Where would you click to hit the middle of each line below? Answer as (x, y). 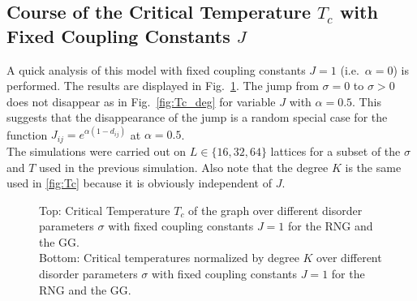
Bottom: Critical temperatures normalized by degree (169, 258)
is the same (373, 167)
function (27, 134)
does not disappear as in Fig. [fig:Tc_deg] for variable (141, 101)
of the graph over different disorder (275, 210)
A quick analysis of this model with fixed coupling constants (156, 69)
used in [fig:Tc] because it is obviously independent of (140, 183)
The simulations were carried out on (97, 150)
